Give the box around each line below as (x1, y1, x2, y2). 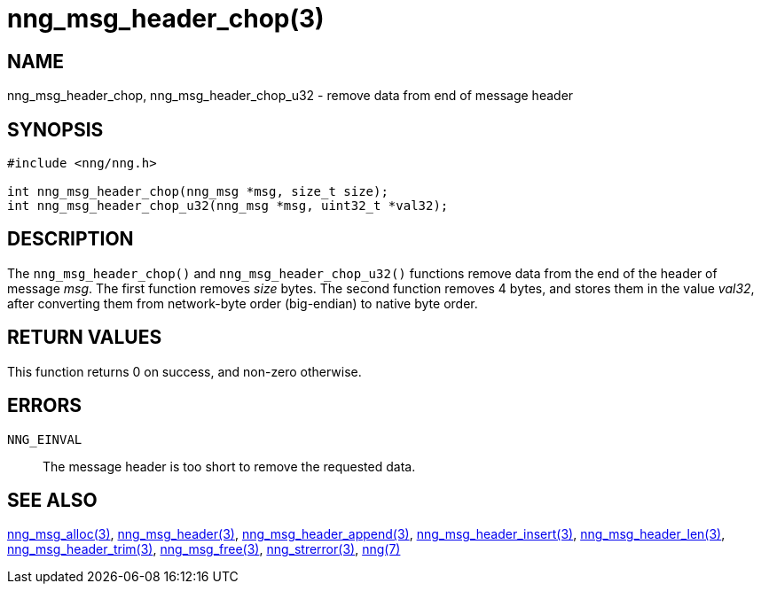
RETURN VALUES (7, 326, 162, 349)
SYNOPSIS (7, 118, 104, 141)
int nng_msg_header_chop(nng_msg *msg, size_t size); (7, 184, 388, 199)
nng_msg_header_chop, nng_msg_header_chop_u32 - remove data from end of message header (7, 88, 574, 104)
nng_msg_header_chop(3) (7, 4, 325, 34)
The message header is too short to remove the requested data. (43, 458, 416, 474)
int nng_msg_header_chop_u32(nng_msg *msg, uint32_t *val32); (7, 198, 449, 214)
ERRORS (7, 394, 82, 417)
